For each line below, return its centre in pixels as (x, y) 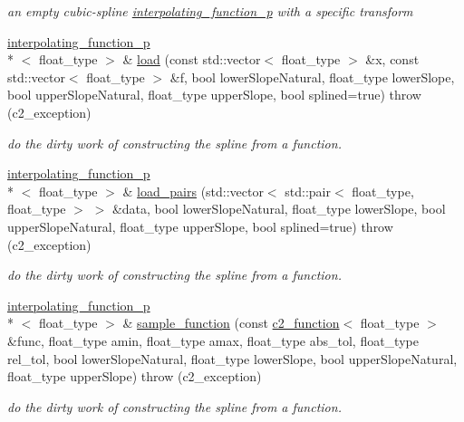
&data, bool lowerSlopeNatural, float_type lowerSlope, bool (279, 209)
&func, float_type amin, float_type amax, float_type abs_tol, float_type (213, 340)
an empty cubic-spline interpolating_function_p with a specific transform (210, 11)
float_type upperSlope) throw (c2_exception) (135, 376)
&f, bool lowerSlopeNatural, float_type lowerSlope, (312, 77)
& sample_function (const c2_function (231, 323)
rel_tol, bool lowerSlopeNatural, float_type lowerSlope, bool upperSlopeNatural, (232, 358)
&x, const (392, 59)
